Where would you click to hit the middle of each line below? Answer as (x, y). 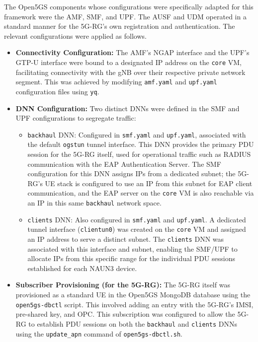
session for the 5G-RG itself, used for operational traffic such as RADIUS (139, 154)
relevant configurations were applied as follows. (75, 35)
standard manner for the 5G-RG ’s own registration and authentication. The (120, 26)
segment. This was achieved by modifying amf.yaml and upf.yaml (116, 82)
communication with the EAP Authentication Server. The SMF (124, 164)
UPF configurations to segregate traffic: (76, 118)
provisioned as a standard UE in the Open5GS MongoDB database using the (133, 295)
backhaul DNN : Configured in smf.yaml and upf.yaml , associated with (137, 134)
